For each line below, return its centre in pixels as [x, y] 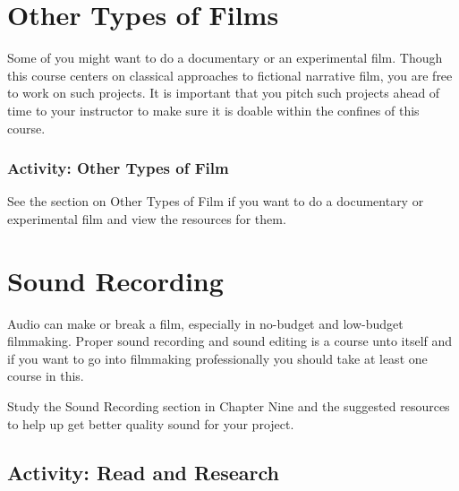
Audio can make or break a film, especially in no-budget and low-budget [205, 323]
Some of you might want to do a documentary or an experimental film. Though [225, 58]
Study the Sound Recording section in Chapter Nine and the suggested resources [229, 406]
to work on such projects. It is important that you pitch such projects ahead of [224, 93]
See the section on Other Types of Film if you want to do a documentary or [216, 201]
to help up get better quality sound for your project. [151, 423]
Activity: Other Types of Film [118, 168]
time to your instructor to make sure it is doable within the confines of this [213, 110]
